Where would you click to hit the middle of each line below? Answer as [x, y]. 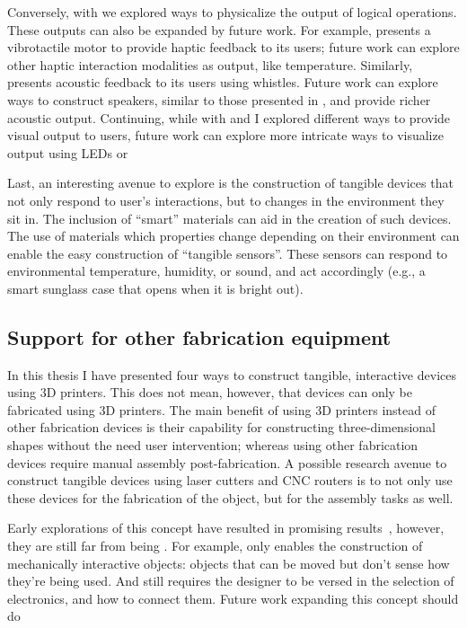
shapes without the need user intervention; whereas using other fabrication [213, 445]
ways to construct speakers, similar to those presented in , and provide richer [219, 99]
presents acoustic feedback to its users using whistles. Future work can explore [223, 82]
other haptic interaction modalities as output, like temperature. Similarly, [210, 64]
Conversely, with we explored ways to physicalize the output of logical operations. [232, 12]
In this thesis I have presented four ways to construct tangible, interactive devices [232, 374]
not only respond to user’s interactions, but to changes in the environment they [226, 200]
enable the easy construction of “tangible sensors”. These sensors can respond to [228, 253]
